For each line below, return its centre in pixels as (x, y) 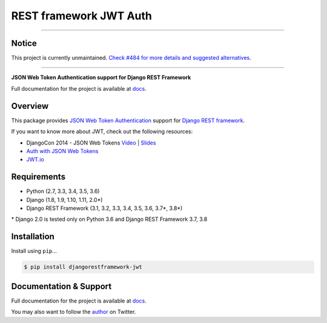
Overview (30, 106)
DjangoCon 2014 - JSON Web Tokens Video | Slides (91, 143)
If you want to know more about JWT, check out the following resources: (102, 132)
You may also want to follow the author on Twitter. (74, 312)
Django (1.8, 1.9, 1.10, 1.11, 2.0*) (64, 200)
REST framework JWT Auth (82, 16)
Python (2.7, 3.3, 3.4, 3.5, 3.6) (63, 191)
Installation (33, 237)
